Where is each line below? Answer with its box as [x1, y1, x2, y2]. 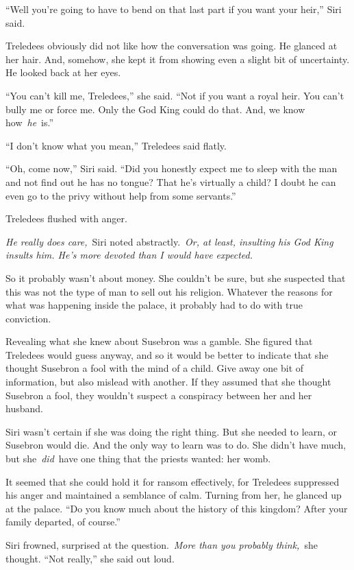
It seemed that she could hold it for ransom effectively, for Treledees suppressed [5, 474, 340, 488]
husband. [5, 401, 43, 416]
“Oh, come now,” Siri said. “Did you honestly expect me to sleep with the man [5, 161, 338, 176]
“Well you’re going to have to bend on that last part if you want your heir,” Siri [5, 2, 342, 16]
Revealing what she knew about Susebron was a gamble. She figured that [5, 334, 313, 348]
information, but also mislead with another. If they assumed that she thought [5, 375, 331, 389]
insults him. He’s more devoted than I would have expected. [5, 248, 253, 262]
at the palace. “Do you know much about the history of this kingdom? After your [5, 501, 348, 515]
